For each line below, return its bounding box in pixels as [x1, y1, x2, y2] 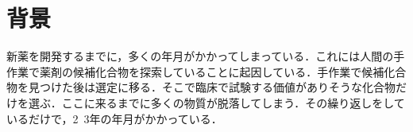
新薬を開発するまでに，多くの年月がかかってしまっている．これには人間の [6, 48, 394, 64]
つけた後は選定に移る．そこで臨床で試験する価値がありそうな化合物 [39, 79, 396, 95]
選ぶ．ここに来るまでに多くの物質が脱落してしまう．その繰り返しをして [28, 94, 405, 111]
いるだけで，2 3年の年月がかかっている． [6, 110, 222, 126]
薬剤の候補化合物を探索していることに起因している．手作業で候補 [39, 63, 384, 80]
